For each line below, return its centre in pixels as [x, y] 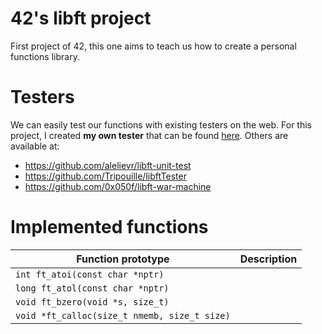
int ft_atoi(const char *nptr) [90, 274]
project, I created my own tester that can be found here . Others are [149, 135]
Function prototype [123, 259]
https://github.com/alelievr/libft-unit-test [108, 165]
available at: [35, 146]
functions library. [45, 56]
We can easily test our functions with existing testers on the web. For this [161, 124]
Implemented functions [109, 227]
